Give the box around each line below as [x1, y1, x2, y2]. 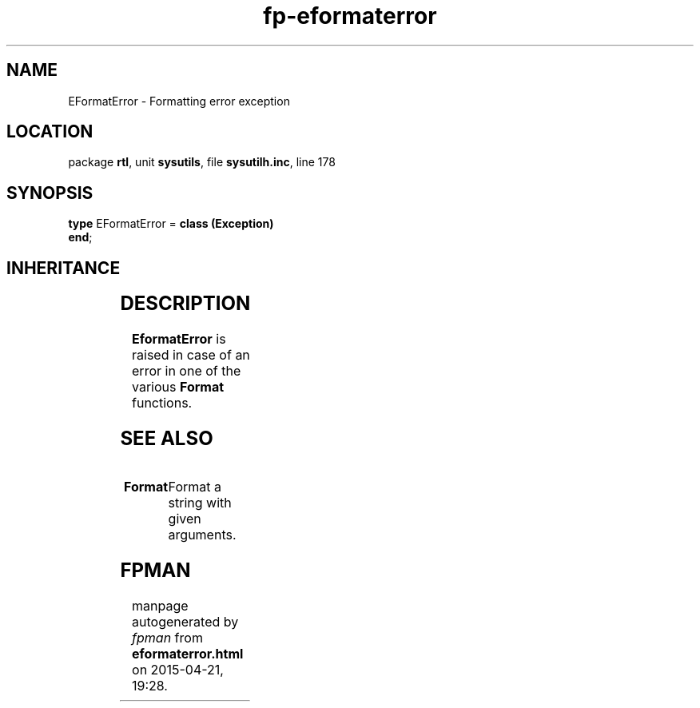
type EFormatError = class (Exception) [68, 217, 274, 231]
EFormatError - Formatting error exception [68, 93, 290, 108]
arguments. [168, 526, 237, 543]
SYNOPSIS [6, 182, 93, 203]
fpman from [132, 629, 203, 646]
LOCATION [6, 121, 93, 142]
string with [168, 494, 232, 511]
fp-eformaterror [263, 2, 437, 30]
